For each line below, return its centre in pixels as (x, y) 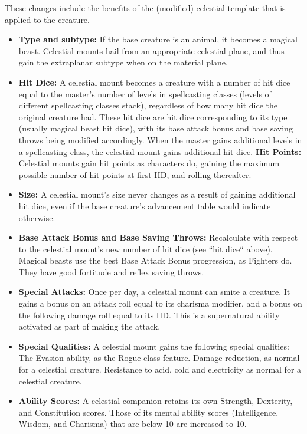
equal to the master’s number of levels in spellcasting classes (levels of (145, 93)
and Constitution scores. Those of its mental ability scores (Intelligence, (148, 412)
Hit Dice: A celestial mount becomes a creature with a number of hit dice (154, 82)
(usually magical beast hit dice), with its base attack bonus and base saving (156, 128)
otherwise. (37, 217)
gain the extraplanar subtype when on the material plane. (123, 62)
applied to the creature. (47, 19)
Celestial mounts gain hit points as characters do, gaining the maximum (149, 163)
